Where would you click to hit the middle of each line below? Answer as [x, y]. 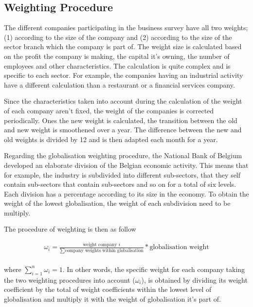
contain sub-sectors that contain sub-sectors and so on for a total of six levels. [120, 184]
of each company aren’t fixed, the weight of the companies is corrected [109, 110]
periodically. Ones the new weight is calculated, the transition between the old [121, 120]
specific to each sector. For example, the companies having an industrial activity [124, 75]
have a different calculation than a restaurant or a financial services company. [119, 84]
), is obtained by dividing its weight [194, 280]
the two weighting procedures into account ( [70, 280]
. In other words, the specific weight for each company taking [154, 269]
